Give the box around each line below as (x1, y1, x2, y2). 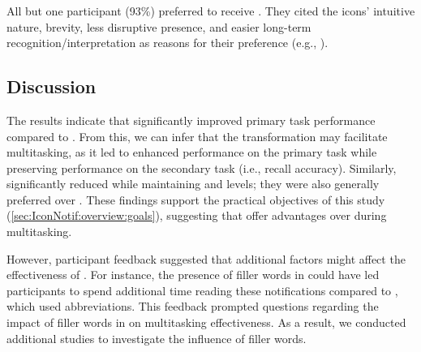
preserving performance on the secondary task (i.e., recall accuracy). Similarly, (6, 159, 397, 176)
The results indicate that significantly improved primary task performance (6, 111, 376, 128)
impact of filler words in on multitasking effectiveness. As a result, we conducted (6, 314, 406, 331)
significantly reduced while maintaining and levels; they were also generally (6, 175, 380, 192)
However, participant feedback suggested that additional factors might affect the (6, 250, 406, 267)
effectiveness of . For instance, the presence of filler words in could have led (6, 266, 380, 283)
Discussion (6, 74, 97, 99)
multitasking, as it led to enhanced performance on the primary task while (6, 144, 377, 161)
